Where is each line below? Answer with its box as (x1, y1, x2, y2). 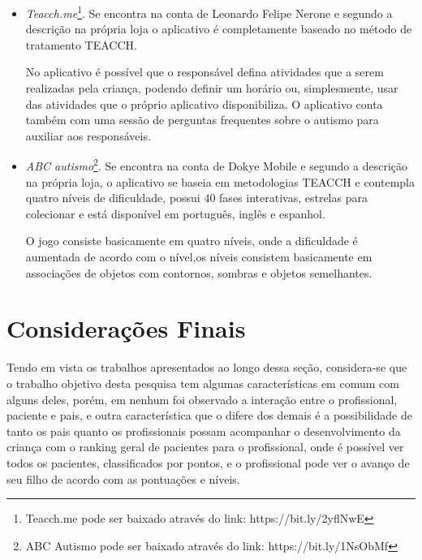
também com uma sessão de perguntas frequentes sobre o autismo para (25, 111, 379, 128)
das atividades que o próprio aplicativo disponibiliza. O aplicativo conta (25, 95, 383, 112)
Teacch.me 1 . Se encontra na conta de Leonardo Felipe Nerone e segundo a (25, 2, 393, 21)
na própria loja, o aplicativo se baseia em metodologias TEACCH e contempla (25, 173, 415, 190)
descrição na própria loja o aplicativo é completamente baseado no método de (25, 20, 412, 37)
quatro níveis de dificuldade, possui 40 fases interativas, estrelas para (25, 189, 368, 206)
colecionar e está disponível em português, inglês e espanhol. (25, 205, 325, 222)
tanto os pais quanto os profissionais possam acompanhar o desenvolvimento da (6, 422, 401, 439)
